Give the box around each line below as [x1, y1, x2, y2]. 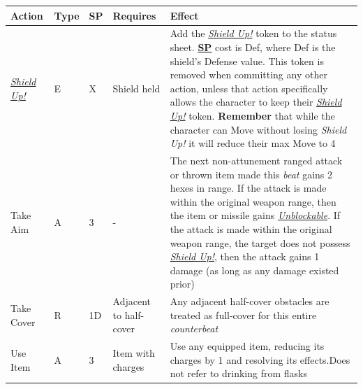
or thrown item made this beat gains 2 [170, 167, 332, 181]
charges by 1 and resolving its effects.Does [170, 352, 350, 367]
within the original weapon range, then [170, 194, 336, 208]
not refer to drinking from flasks [170, 366, 307, 381]
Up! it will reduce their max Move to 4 [170, 136, 336, 150]
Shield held [112, 80, 161, 95]
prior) [170, 276, 195, 291]
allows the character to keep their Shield [170, 94, 342, 109]
